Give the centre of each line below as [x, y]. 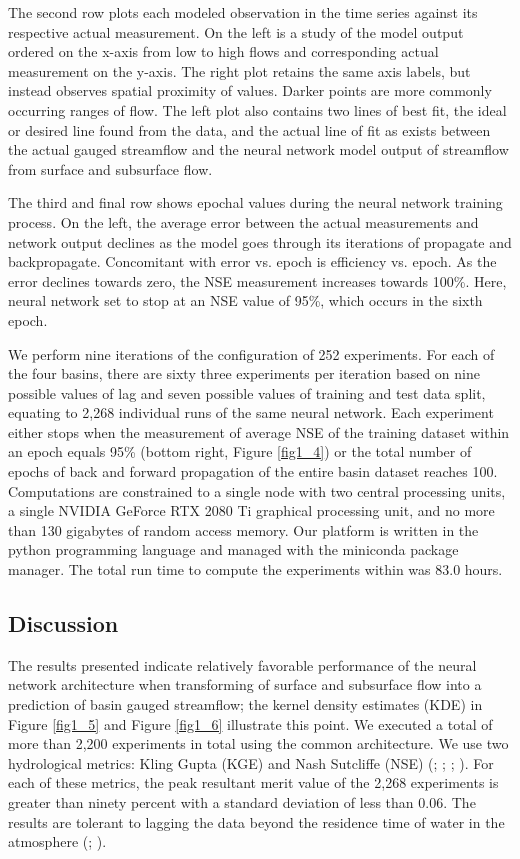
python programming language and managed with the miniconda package [233, 549]
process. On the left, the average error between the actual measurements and [243, 221]
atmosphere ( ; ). [57, 841]
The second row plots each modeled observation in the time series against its [243, 12]
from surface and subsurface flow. [110, 168]
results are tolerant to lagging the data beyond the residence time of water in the [256, 821]
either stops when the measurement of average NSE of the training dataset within [259, 431]
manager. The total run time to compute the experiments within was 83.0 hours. [255, 569]
